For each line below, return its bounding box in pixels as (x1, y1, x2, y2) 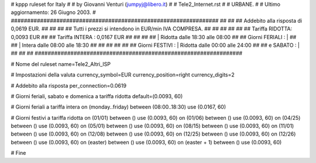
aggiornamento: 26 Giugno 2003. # (11, 9, 96, 16)
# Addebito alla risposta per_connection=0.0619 (11, 82, 127, 89)
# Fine (11, 150, 26, 157)
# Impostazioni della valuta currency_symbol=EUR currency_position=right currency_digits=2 (11, 71, 235, 78)
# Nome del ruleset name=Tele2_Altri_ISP (11, 60, 111, 67)
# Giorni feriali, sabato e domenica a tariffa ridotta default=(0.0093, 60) (11, 92, 183, 99)
